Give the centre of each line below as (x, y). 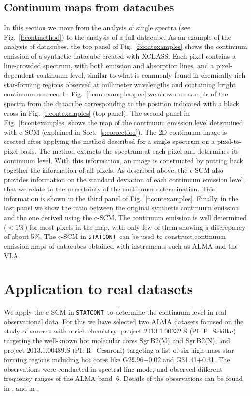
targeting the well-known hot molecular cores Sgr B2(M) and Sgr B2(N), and (117, 341)
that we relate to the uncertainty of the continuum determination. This (110, 189)
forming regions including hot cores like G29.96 (74, 359)
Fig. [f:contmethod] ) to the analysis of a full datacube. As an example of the (118, 37)
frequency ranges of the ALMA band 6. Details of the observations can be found (123, 378)
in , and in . (22, 388)
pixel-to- (229, 141)
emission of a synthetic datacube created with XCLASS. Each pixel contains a (120, 55)
